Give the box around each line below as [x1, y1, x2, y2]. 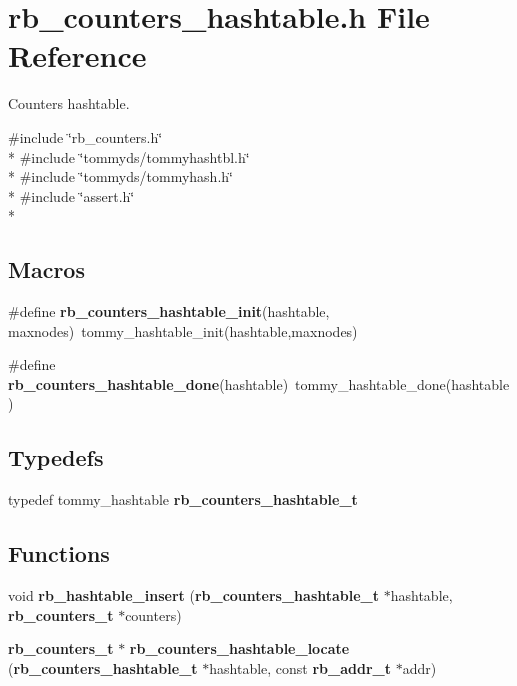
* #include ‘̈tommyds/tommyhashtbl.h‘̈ [8, 146, 250, 167]
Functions [8, 538, 110, 569]
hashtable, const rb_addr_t [209, 657, 391, 678]
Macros [8, 254, 85, 285]
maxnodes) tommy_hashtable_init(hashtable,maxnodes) [8, 320, 358, 341]
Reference [8, 35, 147, 76]
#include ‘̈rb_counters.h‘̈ [8, 126, 163, 147]
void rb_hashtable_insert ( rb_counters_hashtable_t [8, 585, 380, 606]
